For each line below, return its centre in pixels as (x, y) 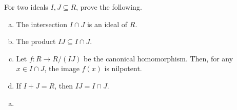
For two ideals (26, 7)
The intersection (42, 24)
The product (36, 41)
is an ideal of (107, 24)
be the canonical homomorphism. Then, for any (159, 58)
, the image (62, 68)
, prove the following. (109, 7)
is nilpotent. (123, 68)
